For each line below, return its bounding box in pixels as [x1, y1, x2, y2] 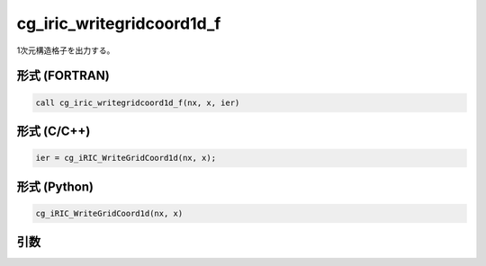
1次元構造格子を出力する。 [16, 45, 115, 56]
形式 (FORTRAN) [16, 68, 110, 84]
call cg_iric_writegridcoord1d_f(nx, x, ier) [35, 97, 240, 108]
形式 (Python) [16, 179, 94, 194]
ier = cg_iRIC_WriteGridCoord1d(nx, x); [35, 153, 216, 164]
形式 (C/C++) [16, 123, 91, 138]
